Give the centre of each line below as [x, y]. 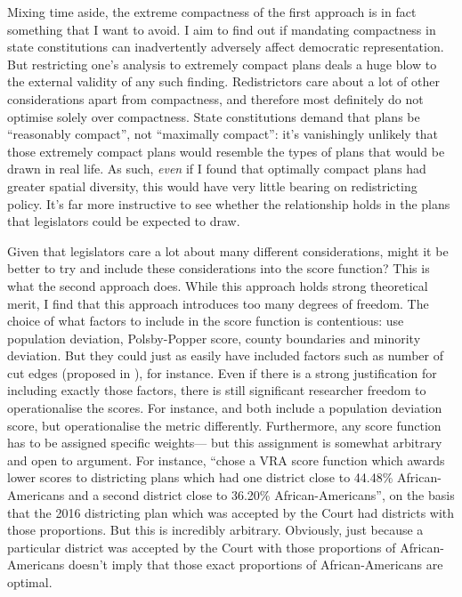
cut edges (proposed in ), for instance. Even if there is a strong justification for [222, 372]
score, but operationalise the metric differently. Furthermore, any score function [224, 425]
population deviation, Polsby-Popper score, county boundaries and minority [214, 338]
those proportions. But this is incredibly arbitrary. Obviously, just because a [215, 530]
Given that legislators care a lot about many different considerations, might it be [228, 250]
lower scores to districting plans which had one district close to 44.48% [200, 477]
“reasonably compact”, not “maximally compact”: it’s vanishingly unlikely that [223, 134]
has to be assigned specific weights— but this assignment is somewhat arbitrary [225, 443]
